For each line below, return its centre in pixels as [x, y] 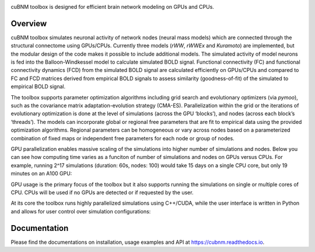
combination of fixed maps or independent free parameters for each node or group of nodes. [123, 138]
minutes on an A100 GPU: [41, 174]
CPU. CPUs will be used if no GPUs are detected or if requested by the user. [102, 192]
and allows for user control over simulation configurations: [81, 211]
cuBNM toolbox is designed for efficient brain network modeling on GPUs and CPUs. [112, 7]
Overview [29, 23]
